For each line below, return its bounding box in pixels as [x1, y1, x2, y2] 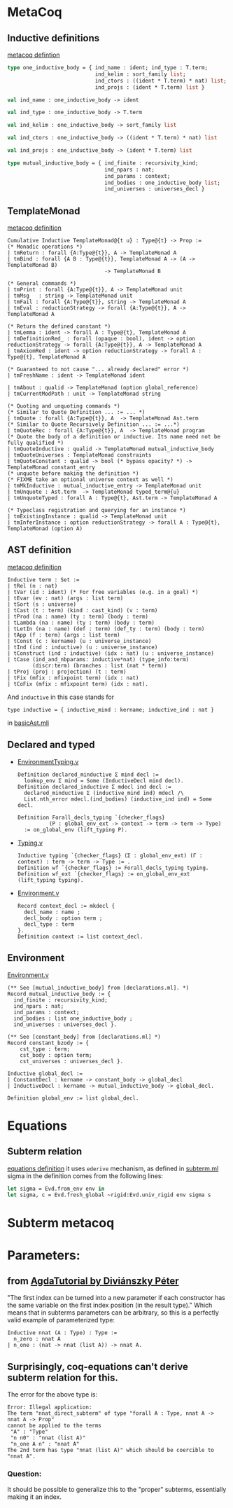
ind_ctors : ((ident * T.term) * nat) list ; [94, 77, 227, 84]
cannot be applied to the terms [7, 1423, 101, 1430]
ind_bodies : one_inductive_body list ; [104, 179, 220, 186]
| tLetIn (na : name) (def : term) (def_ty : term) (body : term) [7, 625, 205, 632]
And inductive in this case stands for [7, 693, 114, 701]
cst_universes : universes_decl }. [20, 1058, 124, 1065]
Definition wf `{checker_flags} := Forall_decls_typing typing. [17, 864, 209, 871]
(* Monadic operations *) [7, 243, 83, 251]
